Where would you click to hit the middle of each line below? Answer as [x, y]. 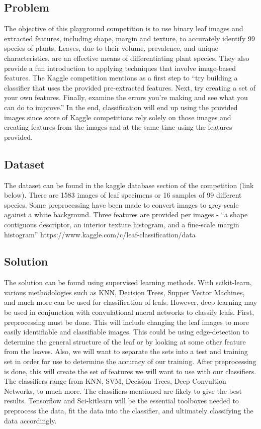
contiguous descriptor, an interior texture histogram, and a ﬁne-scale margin [122, 224]
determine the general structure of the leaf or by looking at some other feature [125, 341]
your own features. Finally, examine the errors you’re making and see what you [126, 97]
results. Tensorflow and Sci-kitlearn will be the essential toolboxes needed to [121, 401]
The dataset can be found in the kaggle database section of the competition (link [129, 185]
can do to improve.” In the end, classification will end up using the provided [121, 107]
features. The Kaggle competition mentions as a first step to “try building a [121, 78]
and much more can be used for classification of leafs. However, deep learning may [131, 302]
